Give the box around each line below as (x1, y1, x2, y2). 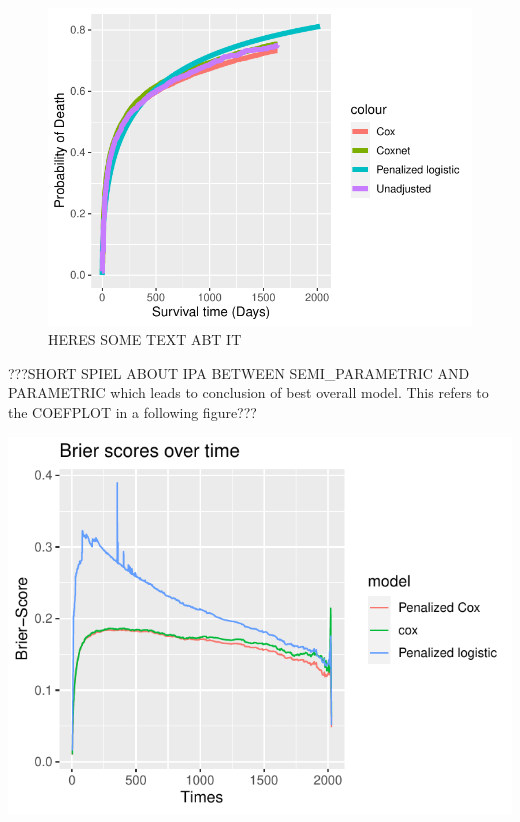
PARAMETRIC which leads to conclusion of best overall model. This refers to (8, 382, 489, 403)
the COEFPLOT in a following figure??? (8, 402, 257, 423)
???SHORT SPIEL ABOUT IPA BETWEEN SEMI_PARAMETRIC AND (8, 362, 470, 383)
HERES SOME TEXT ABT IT (48, 329, 242, 350)
